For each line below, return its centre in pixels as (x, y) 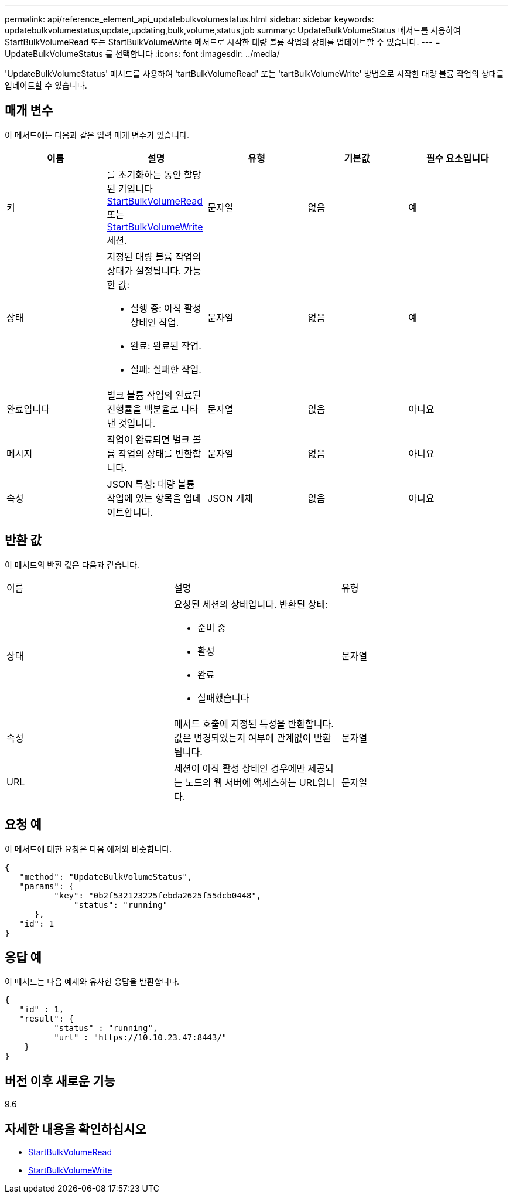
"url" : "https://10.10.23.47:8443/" (141, 1038)
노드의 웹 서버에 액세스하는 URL (252, 782)
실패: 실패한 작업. (166, 369)
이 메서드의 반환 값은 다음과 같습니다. (72, 564)
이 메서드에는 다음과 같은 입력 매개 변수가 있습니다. (97, 135)
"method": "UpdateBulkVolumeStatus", (106, 877)
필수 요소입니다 (457, 158)
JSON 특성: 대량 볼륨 (151, 484)
